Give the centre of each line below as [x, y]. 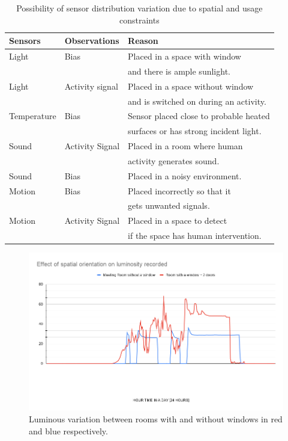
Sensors [25, 41]
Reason [143, 41]
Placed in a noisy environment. [185, 175]
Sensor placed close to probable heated [199, 116]
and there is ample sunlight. [179, 71]
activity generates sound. [174, 160]
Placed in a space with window [184, 56]
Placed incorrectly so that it [179, 190]
